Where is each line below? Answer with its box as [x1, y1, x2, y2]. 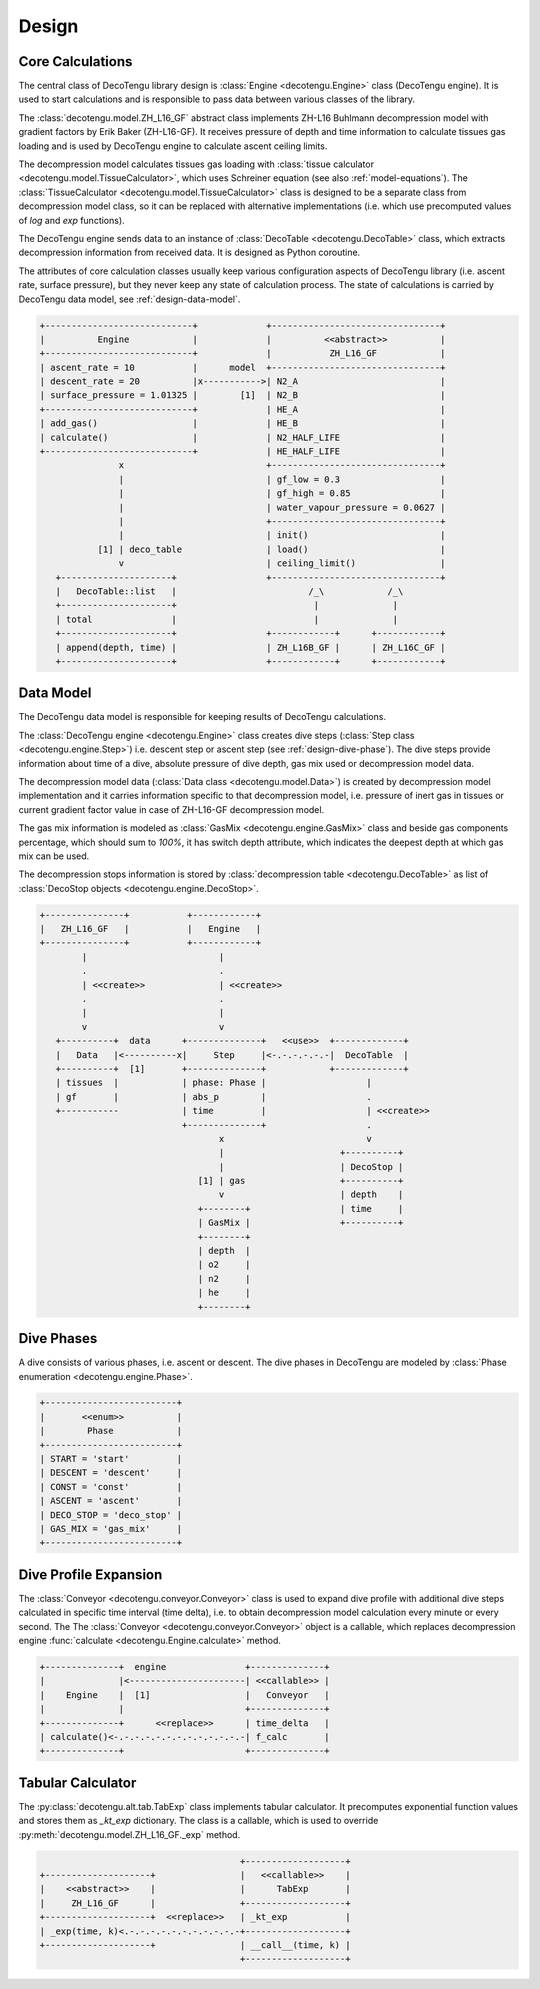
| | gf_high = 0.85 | [118, 488, 446, 499]
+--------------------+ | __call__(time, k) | [39, 1940, 351, 1950]
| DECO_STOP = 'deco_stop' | [39, 1509, 183, 1520]
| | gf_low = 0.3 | [118, 473, 446, 485]
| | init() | [118, 530, 446, 541]
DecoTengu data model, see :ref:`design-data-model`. [18, 293, 241, 305]
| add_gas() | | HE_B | [39, 418, 446, 429]
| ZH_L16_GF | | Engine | [39, 923, 262, 935]
